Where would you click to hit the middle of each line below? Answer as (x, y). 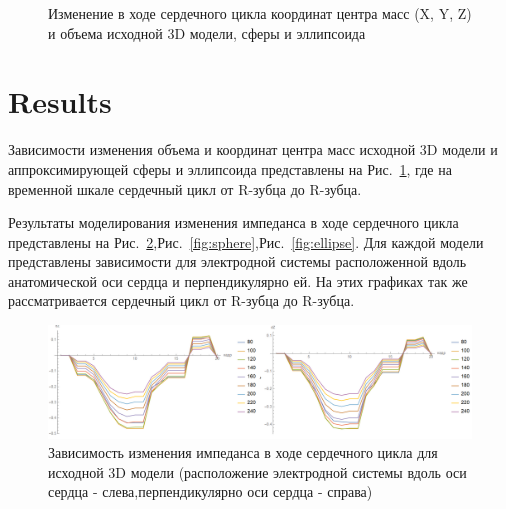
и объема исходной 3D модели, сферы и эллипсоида (207, 32)
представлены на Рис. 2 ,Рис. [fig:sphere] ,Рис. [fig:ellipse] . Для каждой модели (246, 241)
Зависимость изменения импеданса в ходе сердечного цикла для (243, 452)
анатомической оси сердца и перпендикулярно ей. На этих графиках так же (238, 280)
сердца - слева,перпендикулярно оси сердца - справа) (210, 491)
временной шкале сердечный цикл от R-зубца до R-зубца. (185, 188)
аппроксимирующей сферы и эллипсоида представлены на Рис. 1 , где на (230, 168)
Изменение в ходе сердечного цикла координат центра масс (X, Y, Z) (260, 13)
